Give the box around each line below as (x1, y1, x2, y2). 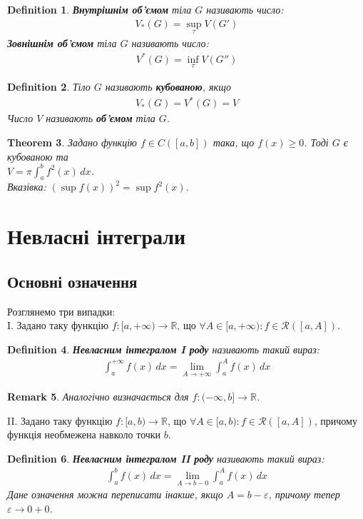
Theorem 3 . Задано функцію (7, 134, 137, 149)
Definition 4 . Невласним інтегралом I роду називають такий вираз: (7, 341, 319, 356)
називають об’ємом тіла (46, 111, 155, 126)
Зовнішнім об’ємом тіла (7, 35, 117, 50)
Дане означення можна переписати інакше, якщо (7, 487, 223, 502)
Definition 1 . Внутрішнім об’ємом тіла (7, 2, 192, 16)
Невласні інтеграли (7, 221, 186, 251)
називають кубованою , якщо (105, 79, 231, 94)
